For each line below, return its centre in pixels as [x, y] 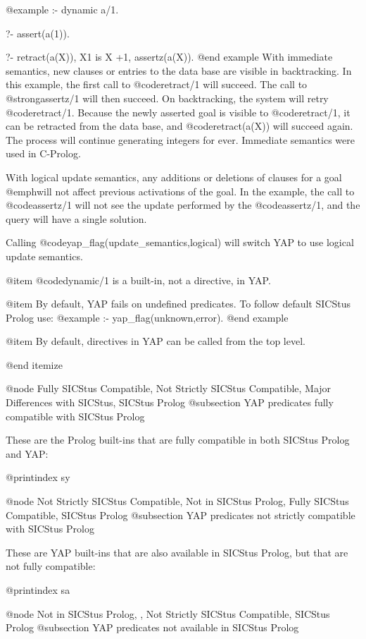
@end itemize [34, 364]
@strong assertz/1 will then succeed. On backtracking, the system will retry [167, 98]
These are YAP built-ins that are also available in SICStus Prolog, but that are [177, 552]
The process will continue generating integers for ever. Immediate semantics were [180, 139]
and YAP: [27, 453]
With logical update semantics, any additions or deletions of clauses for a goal [174, 177]
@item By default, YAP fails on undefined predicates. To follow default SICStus [178, 304]
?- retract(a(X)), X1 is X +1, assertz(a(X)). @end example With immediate [169, 57]
